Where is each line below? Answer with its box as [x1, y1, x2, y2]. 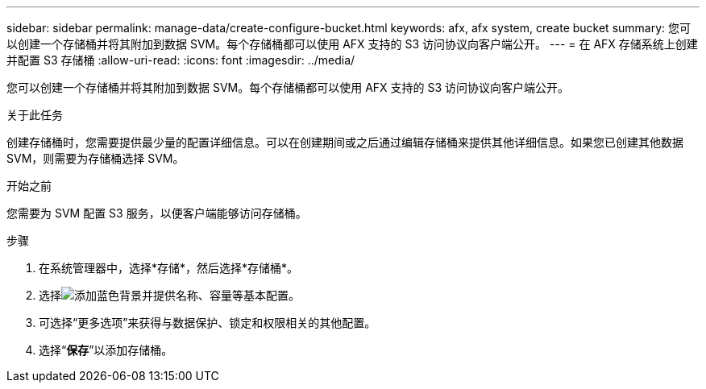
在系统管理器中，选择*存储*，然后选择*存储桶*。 [39, 261, 299, 275]
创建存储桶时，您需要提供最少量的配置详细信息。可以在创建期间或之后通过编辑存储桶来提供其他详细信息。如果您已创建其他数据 [6, 135, 683, 149]
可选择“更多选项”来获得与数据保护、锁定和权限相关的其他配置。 [39, 316, 376, 329]
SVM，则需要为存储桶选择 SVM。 [6, 151, 185, 165]
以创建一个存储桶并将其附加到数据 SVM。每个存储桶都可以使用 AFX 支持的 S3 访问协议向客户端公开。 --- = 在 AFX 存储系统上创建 [6, 37, 698, 51]
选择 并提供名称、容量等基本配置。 [39, 288, 300, 302]
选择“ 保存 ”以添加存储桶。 [39, 343, 173, 357]
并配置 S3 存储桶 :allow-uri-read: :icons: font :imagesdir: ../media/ [6, 53, 355, 67]
